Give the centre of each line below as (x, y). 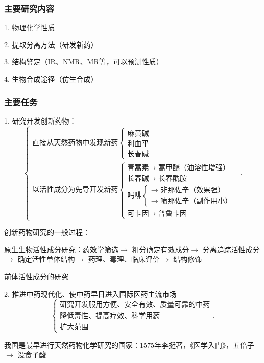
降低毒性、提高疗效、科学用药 (110, 316)
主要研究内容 (29, 8)
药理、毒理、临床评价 (124, 259)
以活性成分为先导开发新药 (75, 190)
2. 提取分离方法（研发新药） (51, 44)
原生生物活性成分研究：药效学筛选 (61, 249)
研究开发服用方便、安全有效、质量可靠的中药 (135, 305)
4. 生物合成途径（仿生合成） (51, 79)
